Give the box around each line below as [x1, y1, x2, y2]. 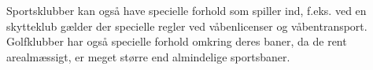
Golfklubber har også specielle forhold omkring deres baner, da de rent [6, 33, 347, 50]
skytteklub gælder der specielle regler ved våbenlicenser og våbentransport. [6, 17, 367, 34]
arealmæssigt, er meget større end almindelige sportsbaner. [6, 48, 290, 64]
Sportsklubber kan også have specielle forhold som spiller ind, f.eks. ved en [6, 2, 367, 18]
